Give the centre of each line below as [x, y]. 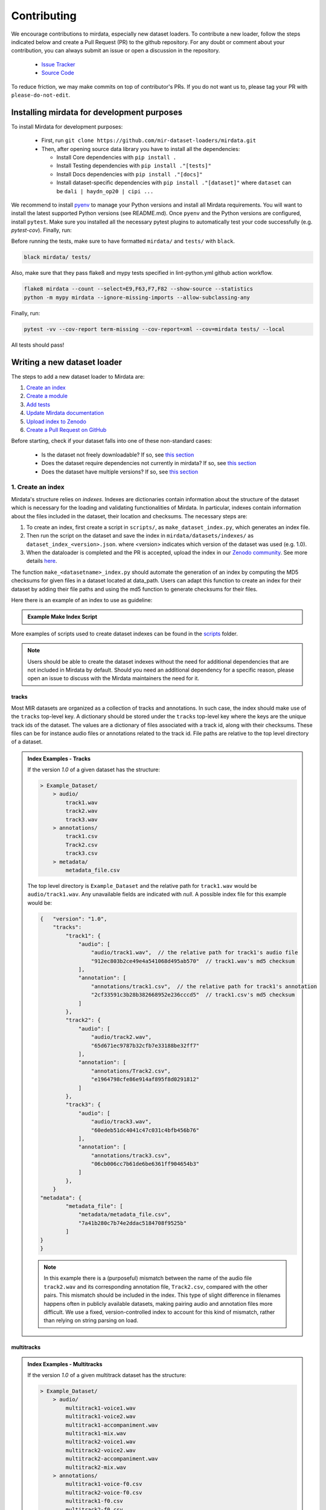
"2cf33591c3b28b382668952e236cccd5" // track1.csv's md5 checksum [193, 995]
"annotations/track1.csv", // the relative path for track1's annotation [204, 986]
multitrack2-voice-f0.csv [104, 1492]
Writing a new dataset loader [67, 362]
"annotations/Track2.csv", [131, 1071]
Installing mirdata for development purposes [97, 112]
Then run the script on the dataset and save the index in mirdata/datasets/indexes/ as [140, 536]
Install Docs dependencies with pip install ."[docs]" [129, 174]
